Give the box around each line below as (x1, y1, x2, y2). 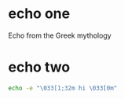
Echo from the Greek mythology (8, 31, 111, 40)
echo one (8, 5, 71, 23)
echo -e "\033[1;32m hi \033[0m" (8, 84, 118, 92)
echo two (8, 58, 71, 76)
